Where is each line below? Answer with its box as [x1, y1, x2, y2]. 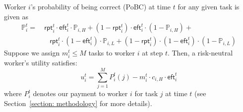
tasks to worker [88, 48, 135, 58]
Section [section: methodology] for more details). [4, 98, 152, 108]
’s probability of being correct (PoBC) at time [30, 1, 171, 11]
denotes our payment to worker [33, 88, 128, 99]
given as [4, 11, 29, 21]
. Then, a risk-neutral [167, 48, 233, 58]
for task [134, 88, 158, 99]
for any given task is [178, 1, 240, 11]
